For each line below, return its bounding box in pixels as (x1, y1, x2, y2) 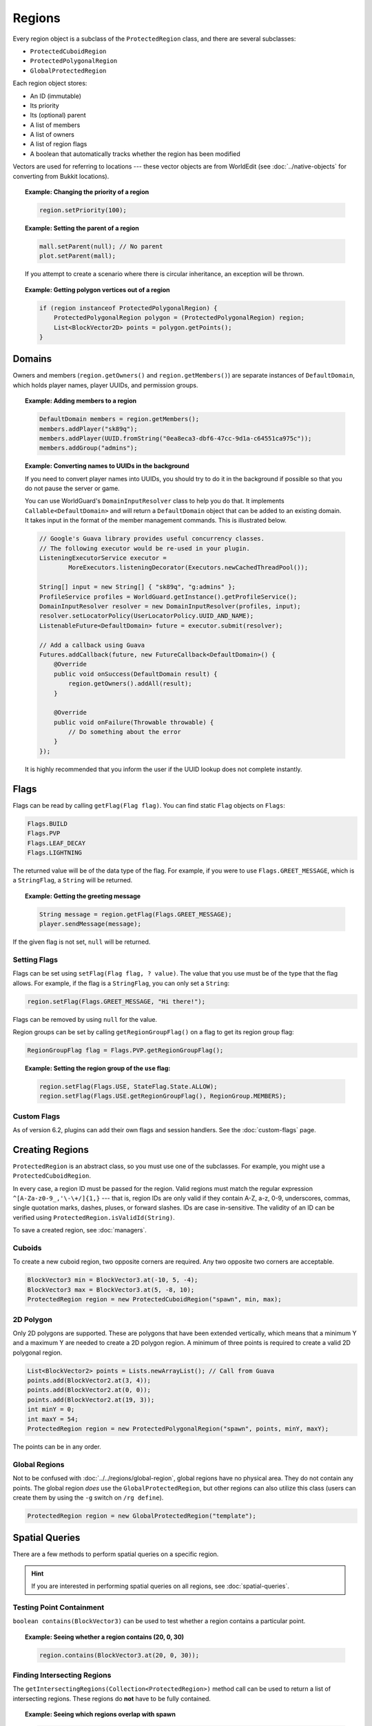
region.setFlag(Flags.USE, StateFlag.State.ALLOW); (39, 1083, 218, 1090)
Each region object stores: (12, 79, 87, 88)
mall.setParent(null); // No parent (39, 242, 163, 250)
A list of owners (30, 130, 75, 139)
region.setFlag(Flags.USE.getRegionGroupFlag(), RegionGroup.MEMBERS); (39, 1092, 287, 1100)
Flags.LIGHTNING (27, 849, 83, 856)
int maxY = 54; (27, 1415, 79, 1423)
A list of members (30, 121, 81, 129)
